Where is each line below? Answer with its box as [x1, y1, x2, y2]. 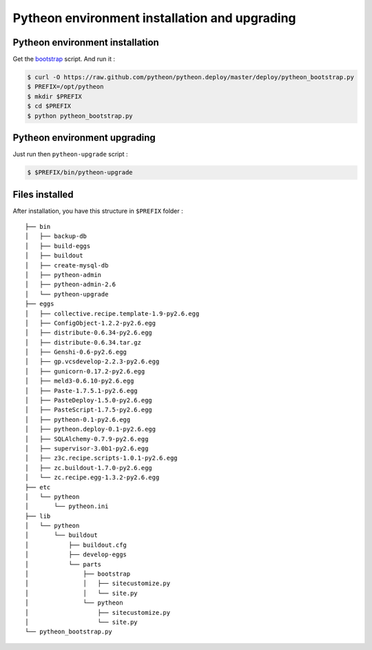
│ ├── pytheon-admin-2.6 [25, 281, 116, 289]
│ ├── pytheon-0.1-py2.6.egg [25, 416, 131, 423]
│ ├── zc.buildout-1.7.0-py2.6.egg [25, 464, 153, 471]
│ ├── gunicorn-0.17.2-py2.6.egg [25, 367, 145, 375]
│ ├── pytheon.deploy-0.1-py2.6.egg [25, 425, 156, 434]
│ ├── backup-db [25, 232, 87, 241]
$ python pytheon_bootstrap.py [27, 112, 134, 120]
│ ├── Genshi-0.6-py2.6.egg [25, 348, 127, 356]
